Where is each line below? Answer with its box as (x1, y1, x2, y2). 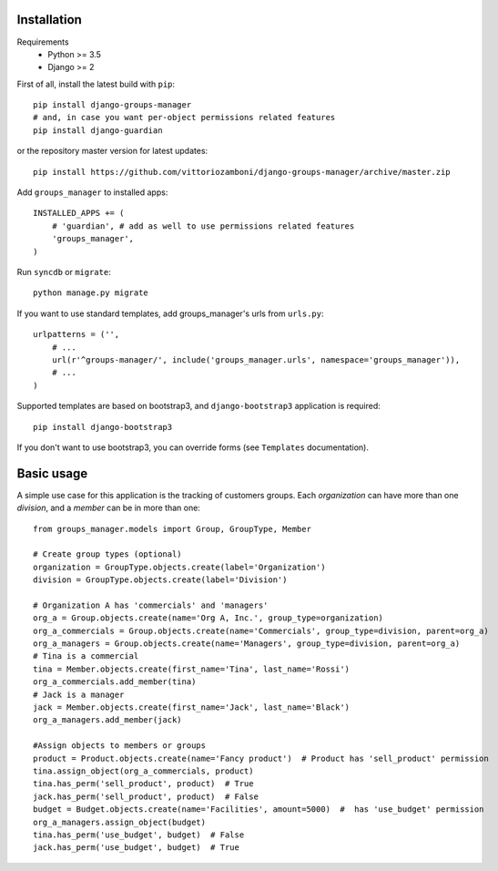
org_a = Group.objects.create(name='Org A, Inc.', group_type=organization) (33, 613, 384, 623)
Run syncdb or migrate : (16, 266, 111, 277)
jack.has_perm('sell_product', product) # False (33, 791, 259, 802)
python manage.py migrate (33, 288, 149, 298)
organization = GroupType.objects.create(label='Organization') (33, 561, 327, 572)
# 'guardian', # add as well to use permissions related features (51, 220, 355, 231)
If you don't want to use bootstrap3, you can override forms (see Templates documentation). (16, 442, 369, 453)
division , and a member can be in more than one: (16, 502, 200, 514)
